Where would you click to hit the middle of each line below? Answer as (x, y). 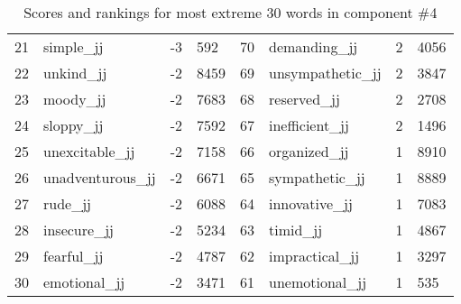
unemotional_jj (318, 282)
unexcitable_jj (89, 151)
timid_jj (296, 230)
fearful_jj (74, 256)
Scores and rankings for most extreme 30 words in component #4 (230, 12)
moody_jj (75, 99)
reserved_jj (304, 99)
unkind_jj (75, 73)
